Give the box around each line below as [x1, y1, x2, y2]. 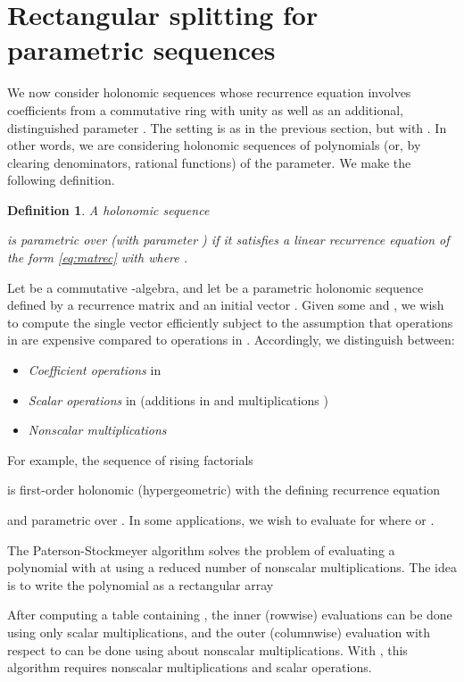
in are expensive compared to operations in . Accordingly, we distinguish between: [7, 330, 455, 349]
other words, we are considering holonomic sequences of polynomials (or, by [7, 136, 421, 154]
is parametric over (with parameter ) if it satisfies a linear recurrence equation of [7, 230, 450, 249]
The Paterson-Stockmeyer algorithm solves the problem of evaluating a [7, 540, 395, 559]
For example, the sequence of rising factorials [7, 450, 253, 469]
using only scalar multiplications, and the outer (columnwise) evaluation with [7, 622, 431, 641]
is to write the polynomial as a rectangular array [7, 575, 274, 594]
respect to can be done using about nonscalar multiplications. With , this [7, 640, 408, 659]
